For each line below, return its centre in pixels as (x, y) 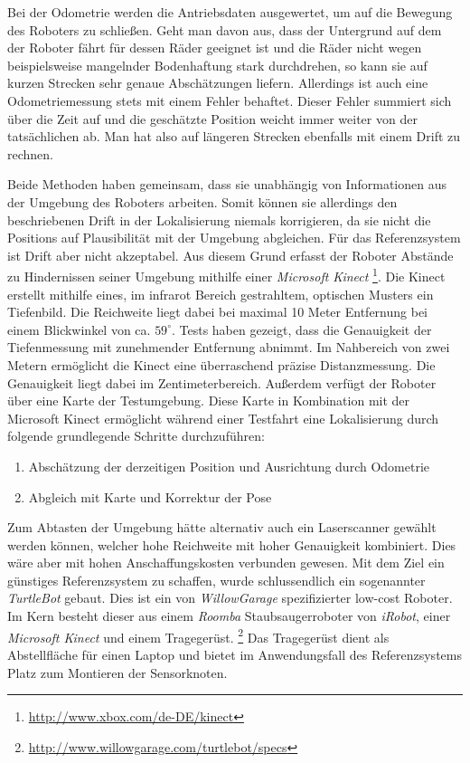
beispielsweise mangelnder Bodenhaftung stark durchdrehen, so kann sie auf (217, 65)
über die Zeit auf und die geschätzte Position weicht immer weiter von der (212, 118)
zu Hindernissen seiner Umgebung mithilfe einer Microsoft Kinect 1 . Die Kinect (226, 275)
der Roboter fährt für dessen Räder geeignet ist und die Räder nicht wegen (215, 48)
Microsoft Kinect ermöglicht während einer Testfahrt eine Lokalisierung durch (223, 418)
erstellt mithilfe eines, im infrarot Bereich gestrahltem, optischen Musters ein (221, 294)
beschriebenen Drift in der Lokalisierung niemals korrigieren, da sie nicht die (219, 219)
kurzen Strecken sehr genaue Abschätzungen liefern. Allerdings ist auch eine (218, 83)
